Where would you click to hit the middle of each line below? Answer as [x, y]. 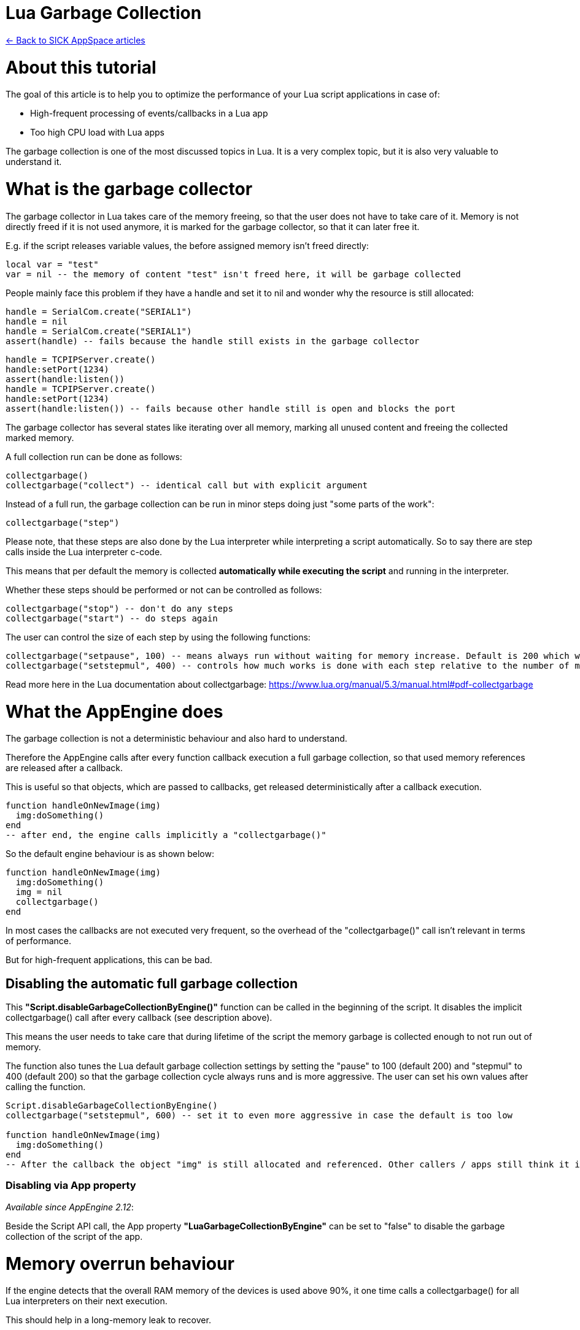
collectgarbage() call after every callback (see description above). [139, 1018]
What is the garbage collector [129, 189]
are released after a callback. [64, 768]
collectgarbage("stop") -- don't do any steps [119, 608]
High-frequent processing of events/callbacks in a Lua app [149, 113]
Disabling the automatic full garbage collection [152, 983]
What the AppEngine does [114, 711]
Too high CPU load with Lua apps [97, 133]
